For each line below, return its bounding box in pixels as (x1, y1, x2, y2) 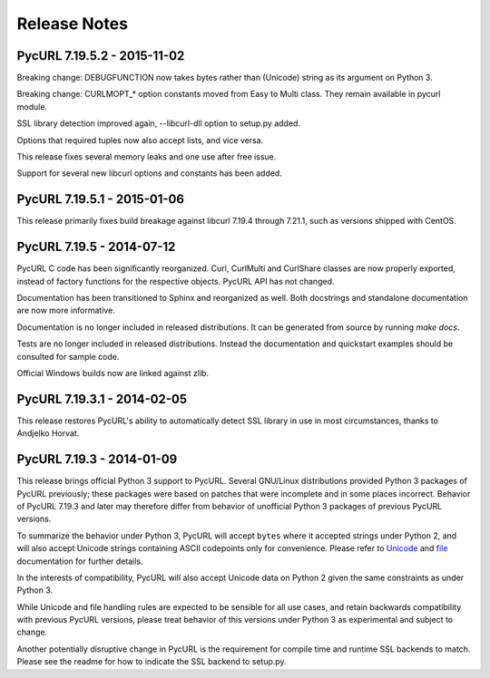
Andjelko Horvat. (16, 428, 80, 439)
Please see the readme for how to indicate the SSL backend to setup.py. (16, 656, 287, 667)
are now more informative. (16, 305, 115, 316)
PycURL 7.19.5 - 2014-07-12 (16, 239, 176, 255)
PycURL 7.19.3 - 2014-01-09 (16, 451, 178, 467)
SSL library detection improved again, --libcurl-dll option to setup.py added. (16, 118, 301, 129)
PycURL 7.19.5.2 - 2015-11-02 (16, 48, 185, 63)
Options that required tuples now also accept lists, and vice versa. (16, 134, 264, 145)
